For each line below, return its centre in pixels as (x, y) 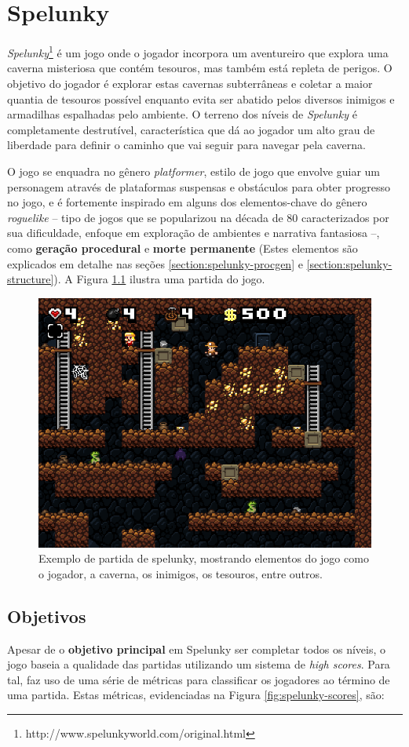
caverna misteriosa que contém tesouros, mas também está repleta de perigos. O (200, 68)
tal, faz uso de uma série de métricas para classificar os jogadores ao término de (199, 679)
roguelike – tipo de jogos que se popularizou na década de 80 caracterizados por (198, 217)
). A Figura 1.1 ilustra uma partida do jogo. (159, 279)
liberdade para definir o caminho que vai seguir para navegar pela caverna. (186, 145)
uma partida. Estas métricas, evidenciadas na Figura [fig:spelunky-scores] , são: (196, 695)
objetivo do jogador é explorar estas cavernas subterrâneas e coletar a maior (190, 83)
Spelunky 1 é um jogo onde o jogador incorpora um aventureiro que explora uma (198, 51)
